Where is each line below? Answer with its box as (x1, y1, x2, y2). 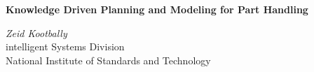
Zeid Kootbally (6, 25, 67, 40)
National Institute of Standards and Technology (6, 52, 211, 67)
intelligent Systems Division (6, 39, 125, 54)
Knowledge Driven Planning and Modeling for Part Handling (6, 2, 308, 16)
